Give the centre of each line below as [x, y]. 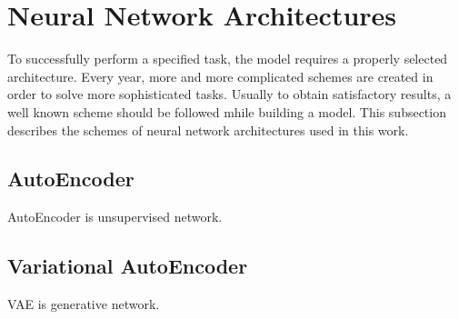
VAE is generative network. [84, 304]
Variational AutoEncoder [128, 266]
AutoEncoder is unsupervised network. [115, 217]
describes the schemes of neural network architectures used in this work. [208, 130]
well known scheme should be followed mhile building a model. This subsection [227, 111]
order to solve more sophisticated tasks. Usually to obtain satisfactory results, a [229, 94]
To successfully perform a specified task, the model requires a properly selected [228, 59]
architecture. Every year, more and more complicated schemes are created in [220, 76]
